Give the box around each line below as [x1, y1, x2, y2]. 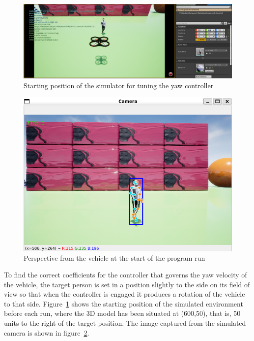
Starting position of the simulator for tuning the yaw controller [24, 80, 214, 90]
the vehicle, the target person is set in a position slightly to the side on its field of [4, 279, 250, 289]
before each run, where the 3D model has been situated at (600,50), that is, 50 [4, 308, 241, 318]
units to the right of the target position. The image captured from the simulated [4, 318, 246, 328]
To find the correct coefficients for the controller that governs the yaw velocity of [4, 270, 247, 280]
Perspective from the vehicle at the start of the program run [24, 253, 205, 263]
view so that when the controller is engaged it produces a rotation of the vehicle [4, 289, 245, 299]
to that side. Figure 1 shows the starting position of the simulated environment [4, 298, 243, 308]
